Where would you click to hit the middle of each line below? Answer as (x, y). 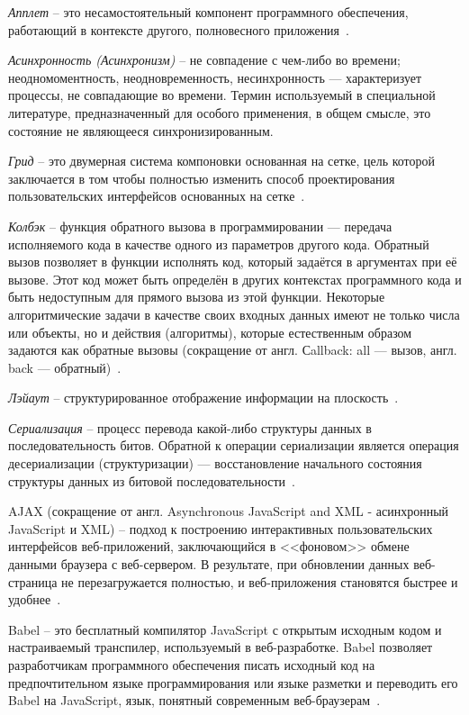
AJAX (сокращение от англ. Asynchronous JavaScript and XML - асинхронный (229, 511)
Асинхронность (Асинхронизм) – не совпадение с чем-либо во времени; (204, 60)
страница (33, 581)
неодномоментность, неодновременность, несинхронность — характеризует (215, 77)
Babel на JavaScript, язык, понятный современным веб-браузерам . (194, 700)
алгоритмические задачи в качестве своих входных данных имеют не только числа (234, 314)
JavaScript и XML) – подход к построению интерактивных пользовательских (221, 528)
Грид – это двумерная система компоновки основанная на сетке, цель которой (222, 161)
